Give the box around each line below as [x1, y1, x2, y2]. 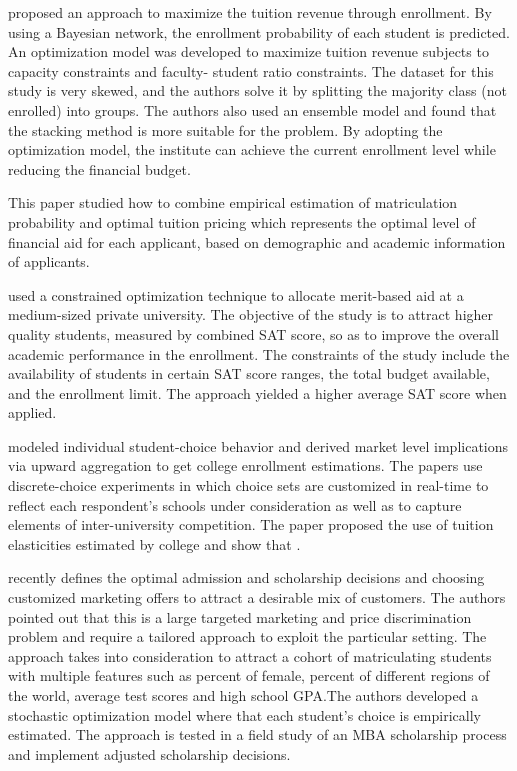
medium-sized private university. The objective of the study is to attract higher [8, 304, 494, 325]
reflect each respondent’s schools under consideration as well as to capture [8, 494, 462, 515]
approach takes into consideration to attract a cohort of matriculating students [8, 645, 492, 666]
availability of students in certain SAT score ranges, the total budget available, [8, 363, 490, 384]
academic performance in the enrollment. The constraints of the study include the [8, 343, 510, 364]
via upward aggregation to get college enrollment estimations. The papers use [8, 455, 483, 476]
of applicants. [8, 251, 90, 272]
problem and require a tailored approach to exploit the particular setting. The [8, 626, 487, 647]
